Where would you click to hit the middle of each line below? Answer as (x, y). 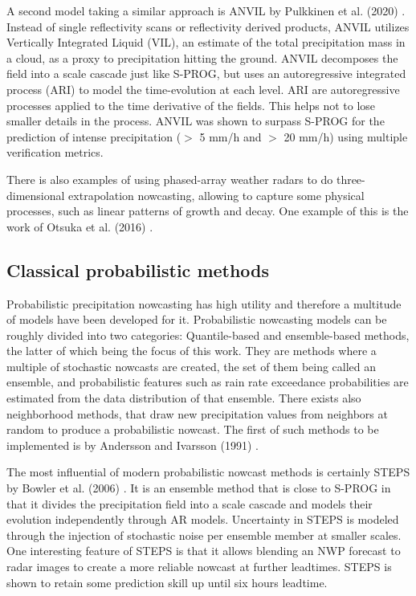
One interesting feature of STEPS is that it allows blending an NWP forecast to (204, 551)
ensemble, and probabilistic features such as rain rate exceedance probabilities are (208, 382)
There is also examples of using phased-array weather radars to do (170, 179)
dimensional (36, 195)
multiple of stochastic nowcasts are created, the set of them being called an (192, 366)
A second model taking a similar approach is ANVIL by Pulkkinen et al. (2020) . (206, 10)
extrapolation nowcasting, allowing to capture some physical (216, 195)
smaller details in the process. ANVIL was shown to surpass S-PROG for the (196, 121)
